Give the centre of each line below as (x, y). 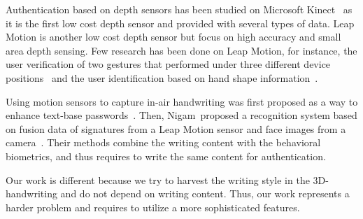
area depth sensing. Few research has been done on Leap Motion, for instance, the (181, 50)
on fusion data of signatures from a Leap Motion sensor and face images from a (176, 128)
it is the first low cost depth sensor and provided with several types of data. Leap (180, 23)
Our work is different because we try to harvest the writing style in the (158, 179)
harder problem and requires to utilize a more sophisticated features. (153, 207)
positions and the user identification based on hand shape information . (162, 77)
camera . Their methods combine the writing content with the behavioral (163, 142)
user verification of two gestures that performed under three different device (168, 64)
